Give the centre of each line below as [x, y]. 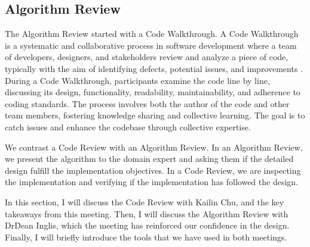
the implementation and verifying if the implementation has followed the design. [151, 182]
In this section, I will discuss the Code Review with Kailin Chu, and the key [145, 201]
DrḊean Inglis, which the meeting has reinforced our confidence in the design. [147, 225]
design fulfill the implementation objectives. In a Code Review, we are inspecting [153, 170]
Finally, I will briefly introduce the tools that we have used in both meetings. [146, 237]
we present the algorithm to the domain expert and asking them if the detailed [149, 159]
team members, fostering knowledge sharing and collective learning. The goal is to [155, 115]
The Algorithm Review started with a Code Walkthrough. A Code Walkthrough [152, 34]
